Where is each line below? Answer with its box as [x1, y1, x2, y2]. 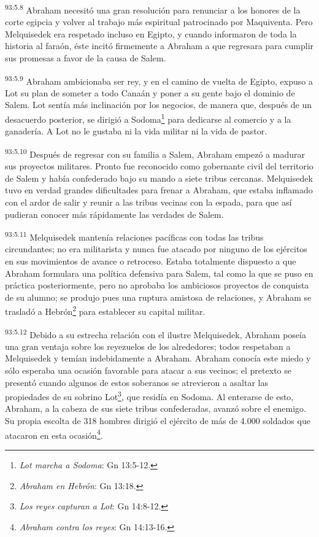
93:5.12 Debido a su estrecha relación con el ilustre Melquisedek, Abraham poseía [5, 326, 306, 341]
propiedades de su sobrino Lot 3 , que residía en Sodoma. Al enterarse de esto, [5, 388, 294, 403]
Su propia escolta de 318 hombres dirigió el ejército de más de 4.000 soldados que [5, 414, 310, 427]
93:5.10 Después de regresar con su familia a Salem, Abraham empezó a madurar [5, 145, 305, 160]
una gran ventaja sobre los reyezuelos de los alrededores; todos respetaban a [5, 339, 291, 352]
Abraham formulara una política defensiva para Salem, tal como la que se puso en [5, 266, 313, 279]
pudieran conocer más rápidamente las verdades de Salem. [5, 207, 224, 220]
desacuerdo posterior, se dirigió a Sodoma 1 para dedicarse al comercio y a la [5, 111, 291, 125]
